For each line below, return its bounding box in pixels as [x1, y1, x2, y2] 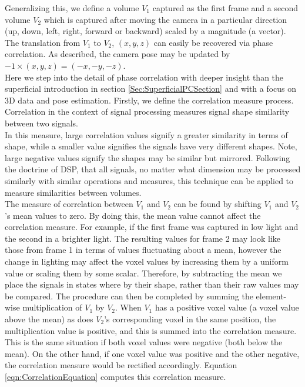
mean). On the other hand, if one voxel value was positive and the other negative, [5, 347, 300, 359]
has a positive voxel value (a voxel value [155, 301, 299, 313]
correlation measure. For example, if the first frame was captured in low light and [5, 221, 299, 233]
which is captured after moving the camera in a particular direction [43, 13, 287, 25]
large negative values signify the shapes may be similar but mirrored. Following [5, 151, 290, 164]
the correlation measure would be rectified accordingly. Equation [5, 359, 237, 371]
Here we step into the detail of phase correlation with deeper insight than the [5, 71, 284, 83]
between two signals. [5, 116, 78, 129]
